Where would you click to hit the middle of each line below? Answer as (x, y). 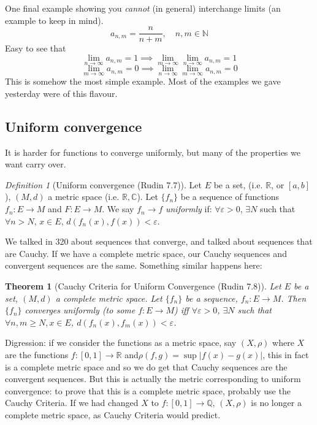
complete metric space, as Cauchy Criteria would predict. (113, 414)
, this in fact (286, 354)
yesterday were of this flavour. (61, 93)
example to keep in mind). (54, 20)
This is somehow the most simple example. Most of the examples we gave (143, 81)
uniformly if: (189, 209)
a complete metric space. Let (109, 298)
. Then (294, 298)
